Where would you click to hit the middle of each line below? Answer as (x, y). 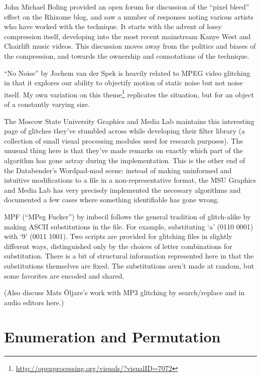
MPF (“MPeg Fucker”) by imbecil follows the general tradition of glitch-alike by (127, 216)
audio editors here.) (34, 302)
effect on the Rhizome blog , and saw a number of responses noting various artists (129, 16)
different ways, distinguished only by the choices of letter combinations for (118, 246)
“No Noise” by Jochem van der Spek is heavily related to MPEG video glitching (127, 73)
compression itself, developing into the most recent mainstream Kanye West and (127, 36)
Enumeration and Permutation (112, 337)
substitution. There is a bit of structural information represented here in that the (129, 256)
